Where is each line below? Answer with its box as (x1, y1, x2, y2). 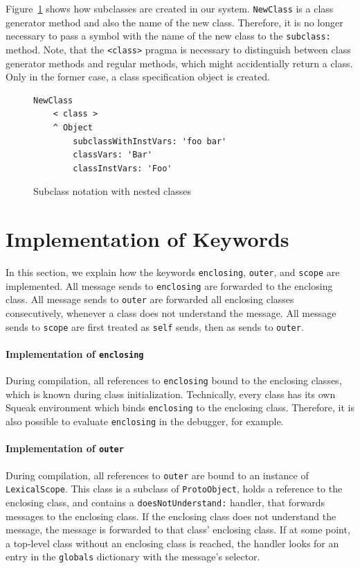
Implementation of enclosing (6, 346, 144, 361)
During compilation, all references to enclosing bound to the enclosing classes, (6, 373, 342, 388)
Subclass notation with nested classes (33, 184, 191, 198)
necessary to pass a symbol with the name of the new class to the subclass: (6, 28, 331, 43)
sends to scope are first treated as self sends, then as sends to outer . (6, 319, 304, 334)
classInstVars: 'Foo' (73, 163, 172, 173)
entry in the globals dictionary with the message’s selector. (6, 549, 260, 564)
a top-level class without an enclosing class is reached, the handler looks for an (6, 535, 339, 550)
